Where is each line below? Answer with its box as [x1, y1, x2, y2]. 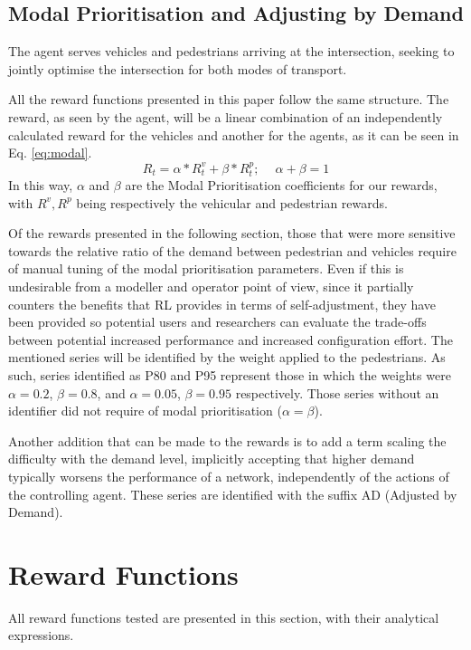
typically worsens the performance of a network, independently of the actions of [8, 466, 449, 485]
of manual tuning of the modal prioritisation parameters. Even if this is [8, 259, 404, 278]
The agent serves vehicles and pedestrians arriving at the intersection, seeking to [8, 42, 455, 61]
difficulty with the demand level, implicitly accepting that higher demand [8, 449, 415, 468]
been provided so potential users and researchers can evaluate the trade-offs [8, 312, 427, 331]
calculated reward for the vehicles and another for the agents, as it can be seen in [8, 125, 459, 144]
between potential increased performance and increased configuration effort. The [8, 330, 453, 349]
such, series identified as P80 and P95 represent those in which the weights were [8, 365, 451, 384]
